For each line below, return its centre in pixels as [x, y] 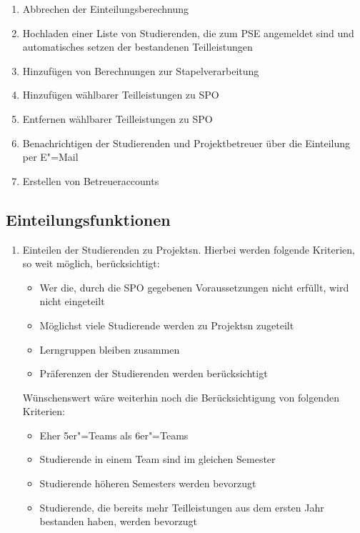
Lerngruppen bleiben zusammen [110, 349]
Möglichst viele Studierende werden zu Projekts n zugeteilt [167, 325]
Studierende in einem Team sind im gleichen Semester [157, 459]
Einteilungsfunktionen [88, 219]
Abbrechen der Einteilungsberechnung [105, 9]
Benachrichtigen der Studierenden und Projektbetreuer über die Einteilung [186, 143]
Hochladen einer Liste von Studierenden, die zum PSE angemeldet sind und [188, 33]
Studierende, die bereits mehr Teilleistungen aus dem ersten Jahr [182, 507]
